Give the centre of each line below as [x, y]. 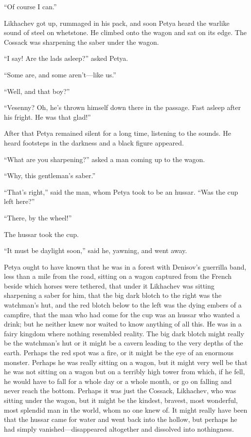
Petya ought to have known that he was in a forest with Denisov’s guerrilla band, [125, 266]
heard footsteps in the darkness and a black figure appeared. [94, 142]
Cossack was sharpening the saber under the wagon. [81, 42]
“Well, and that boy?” [37, 91]
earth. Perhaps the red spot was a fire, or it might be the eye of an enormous [119, 353]
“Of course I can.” [30, 6]
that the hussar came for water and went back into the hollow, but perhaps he [121, 419]
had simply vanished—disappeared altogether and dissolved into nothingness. [119, 428]
